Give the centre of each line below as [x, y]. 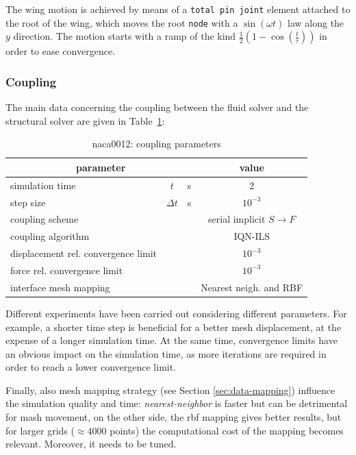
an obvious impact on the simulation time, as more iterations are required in [166, 353]
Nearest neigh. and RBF [252, 287]
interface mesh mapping [60, 287]
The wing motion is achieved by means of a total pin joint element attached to [178, 9]
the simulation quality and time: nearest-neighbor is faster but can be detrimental [177, 403]
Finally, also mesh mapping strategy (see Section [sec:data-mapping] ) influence [170, 390]
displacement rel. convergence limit [84, 253]
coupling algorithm [50, 236]
